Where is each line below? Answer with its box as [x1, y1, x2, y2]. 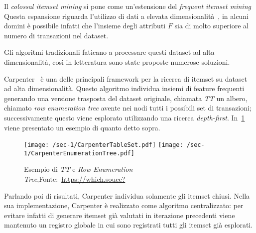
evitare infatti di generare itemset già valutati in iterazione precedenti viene [4, 210, 235, 220]
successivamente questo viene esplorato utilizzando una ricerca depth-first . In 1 [4, 112, 245, 122]
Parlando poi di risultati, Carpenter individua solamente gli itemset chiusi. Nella [4, 190, 250, 201]
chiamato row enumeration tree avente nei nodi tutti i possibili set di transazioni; [4, 103, 252, 113]
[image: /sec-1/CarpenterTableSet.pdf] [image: [24, 141, 183, 149]
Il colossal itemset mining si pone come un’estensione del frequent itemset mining [4, 1, 251, 11]
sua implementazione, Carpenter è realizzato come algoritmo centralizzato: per [4, 200, 244, 211]
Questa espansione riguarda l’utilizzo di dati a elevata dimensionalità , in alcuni [4, 10, 249, 21]
